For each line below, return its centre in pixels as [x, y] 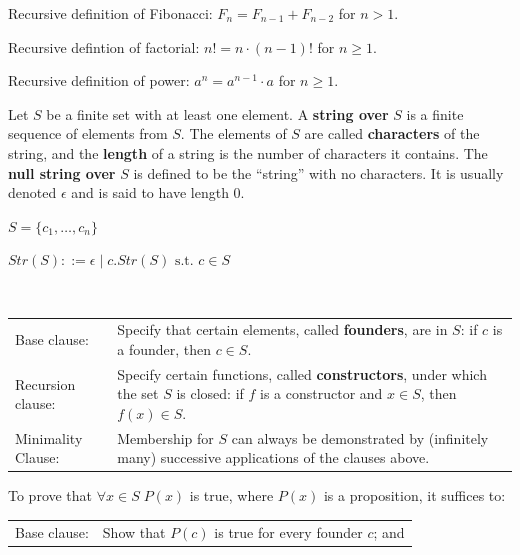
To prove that [50, 495]
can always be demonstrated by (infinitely [360, 437]
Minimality [49, 437]
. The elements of [233, 133]
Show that [134, 531]
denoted [32, 192]
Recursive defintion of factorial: [104, 46]
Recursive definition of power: [99, 80]
